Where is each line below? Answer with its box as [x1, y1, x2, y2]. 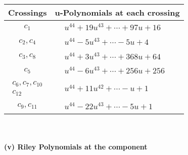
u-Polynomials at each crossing [55, 7, 180, 18]
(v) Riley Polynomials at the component [4, 141, 148, 152]
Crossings [8, 7, 47, 18]
